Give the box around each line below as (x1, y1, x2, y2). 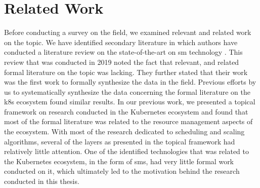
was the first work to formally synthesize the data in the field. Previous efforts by (4, 77, 256, 87)
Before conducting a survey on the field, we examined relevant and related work (4, 27, 251, 37)
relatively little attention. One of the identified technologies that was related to (4, 146, 249, 157)
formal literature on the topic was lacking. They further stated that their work (4, 66, 248, 77)
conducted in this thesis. (4, 176, 79, 186)
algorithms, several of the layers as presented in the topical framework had (4, 136, 235, 146)
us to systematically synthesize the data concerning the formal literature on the (4, 86, 251, 97)
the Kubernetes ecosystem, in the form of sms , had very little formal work (4, 156, 234, 166)
